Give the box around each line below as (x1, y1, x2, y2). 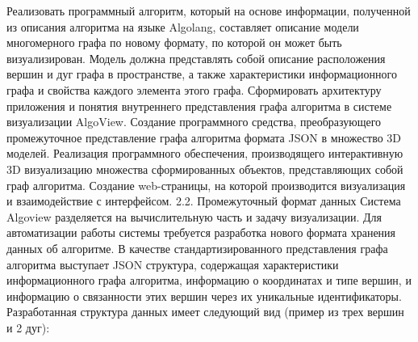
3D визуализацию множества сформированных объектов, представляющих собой (6, 160, 403, 177)
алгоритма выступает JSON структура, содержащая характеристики (6, 255, 339, 272)
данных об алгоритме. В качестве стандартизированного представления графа (6, 239, 388, 256)
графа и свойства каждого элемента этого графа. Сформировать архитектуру (6, 81, 382, 98)
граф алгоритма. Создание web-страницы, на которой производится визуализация (6, 176, 406, 193)
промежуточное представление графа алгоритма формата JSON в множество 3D (6, 129, 402, 146)
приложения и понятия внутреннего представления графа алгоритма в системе (6, 97, 392, 114)
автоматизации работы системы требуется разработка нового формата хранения (6, 224, 396, 241)
